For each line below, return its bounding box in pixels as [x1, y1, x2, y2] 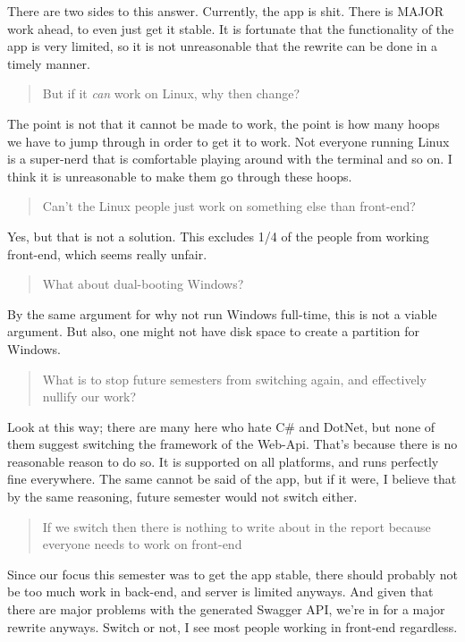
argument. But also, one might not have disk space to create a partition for [7, 322, 420, 341]
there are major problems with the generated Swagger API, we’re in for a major [7, 600, 445, 619]
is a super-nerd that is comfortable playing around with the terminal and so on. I [7, 149, 452, 168]
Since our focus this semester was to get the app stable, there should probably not [7, 564, 458, 583]
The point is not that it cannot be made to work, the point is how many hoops [7, 114, 440, 132]
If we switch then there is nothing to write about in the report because [42, 517, 431, 536]
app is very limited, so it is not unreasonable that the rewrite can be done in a [7, 37, 438, 55]
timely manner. [7, 54, 90, 72]
